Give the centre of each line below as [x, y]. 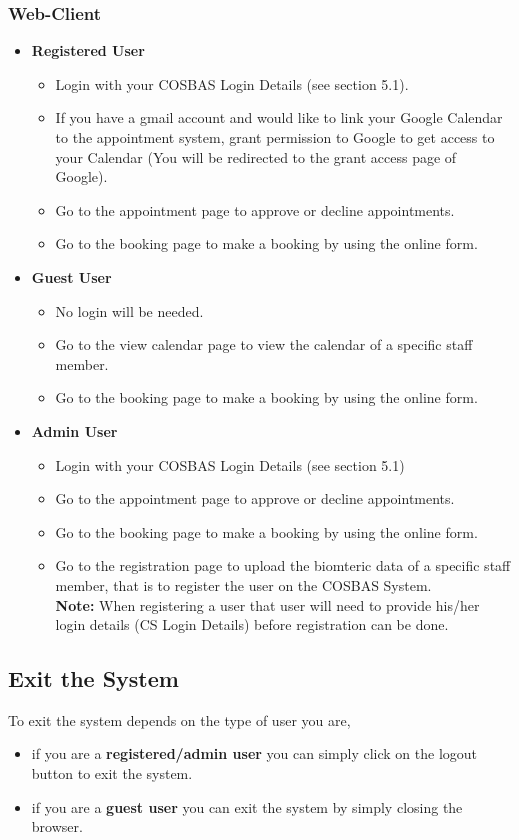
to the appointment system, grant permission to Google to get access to [275, 137]
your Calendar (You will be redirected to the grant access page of [256, 156]
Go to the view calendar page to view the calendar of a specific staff [264, 344]
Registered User [88, 50]
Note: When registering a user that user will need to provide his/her [267, 604]
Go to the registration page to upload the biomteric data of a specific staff [283, 565]
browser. [57, 826]
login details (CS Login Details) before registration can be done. [252, 624]
